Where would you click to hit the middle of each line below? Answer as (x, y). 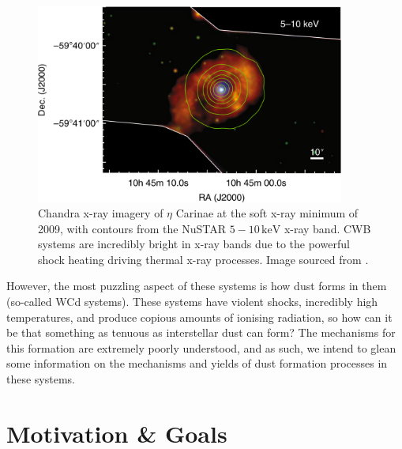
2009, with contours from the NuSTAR (132, 228)
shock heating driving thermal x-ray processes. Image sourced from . (203, 259)
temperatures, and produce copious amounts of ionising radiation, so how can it (199, 317)
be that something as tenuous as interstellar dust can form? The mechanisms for (201, 332)
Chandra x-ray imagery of (101, 213)
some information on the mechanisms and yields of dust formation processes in (197, 363)
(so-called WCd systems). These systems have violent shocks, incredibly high (192, 302)
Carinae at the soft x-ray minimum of (267, 213)
